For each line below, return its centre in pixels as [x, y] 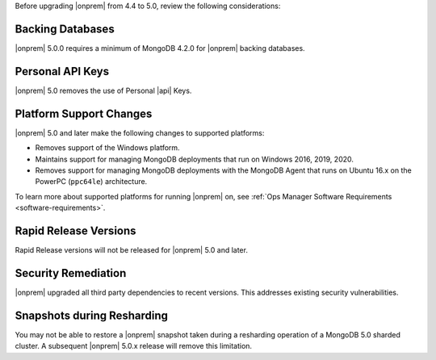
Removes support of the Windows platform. [108, 148]
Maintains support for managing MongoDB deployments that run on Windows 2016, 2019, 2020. [195, 159]
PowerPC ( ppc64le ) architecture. [91, 182]
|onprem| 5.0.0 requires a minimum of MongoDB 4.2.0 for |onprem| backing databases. [160, 48]
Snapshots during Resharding [92, 315]
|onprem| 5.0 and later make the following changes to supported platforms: [140, 132]
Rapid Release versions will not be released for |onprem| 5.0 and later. [131, 249]
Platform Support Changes [84, 113]
